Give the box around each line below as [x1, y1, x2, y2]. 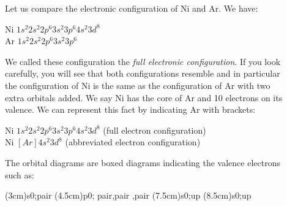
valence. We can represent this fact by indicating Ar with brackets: [5, 103, 256, 116]
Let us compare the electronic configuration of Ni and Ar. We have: [5, 2, 258, 14]
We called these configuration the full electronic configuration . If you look [5, 55, 281, 67]
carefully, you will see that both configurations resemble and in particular [5, 67, 280, 80]
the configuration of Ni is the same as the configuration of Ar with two [5, 78, 270, 91]
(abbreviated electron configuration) [65, 135, 201, 148]
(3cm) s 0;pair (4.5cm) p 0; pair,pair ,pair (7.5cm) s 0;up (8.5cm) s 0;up [5, 189, 252, 202]
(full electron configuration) [103, 123, 206, 136]
